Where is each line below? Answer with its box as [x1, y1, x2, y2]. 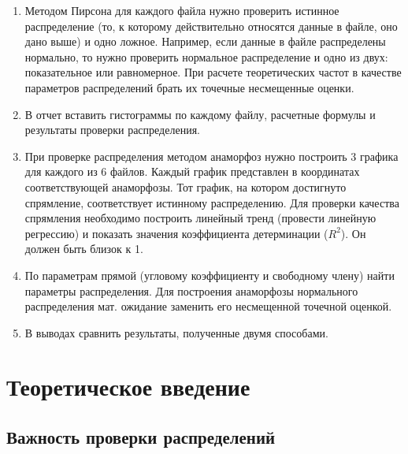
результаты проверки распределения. [24, 121, 200, 138]
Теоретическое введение [6, 370, 250, 403]
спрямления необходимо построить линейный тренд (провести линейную [24, 210, 376, 226]
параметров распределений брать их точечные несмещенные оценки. [24, 79, 354, 95]
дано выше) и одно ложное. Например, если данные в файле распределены [24, 33, 386, 50]
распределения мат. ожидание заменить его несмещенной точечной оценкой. [24, 298, 392, 314]
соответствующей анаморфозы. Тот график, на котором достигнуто [24, 178, 347, 195]
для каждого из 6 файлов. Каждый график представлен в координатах [24, 163, 360, 180]
